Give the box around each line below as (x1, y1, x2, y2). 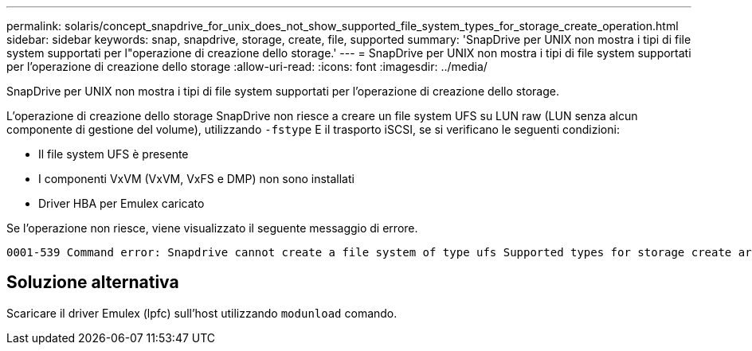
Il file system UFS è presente (38, 147, 189, 161)
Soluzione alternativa (6, 272, 179, 293)
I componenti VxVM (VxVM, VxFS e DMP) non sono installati (38, 172, 354, 185)
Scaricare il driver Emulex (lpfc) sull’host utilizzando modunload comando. (6, 306, 398, 320)
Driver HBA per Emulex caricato (38, 197, 205, 210)
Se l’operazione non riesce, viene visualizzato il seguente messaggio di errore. (6, 221, 418, 235)
